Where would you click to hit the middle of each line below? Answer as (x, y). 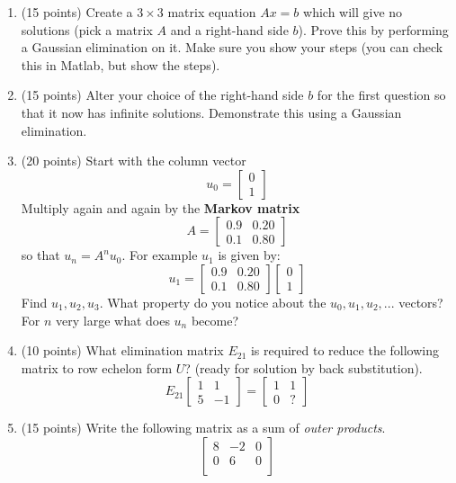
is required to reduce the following (345, 350)
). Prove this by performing (373, 29)
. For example (160, 255)
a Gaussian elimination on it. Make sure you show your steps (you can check (232, 47)
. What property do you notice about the (213, 302)
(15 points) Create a (77, 12)
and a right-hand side (229, 29)
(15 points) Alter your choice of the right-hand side (162, 95)
